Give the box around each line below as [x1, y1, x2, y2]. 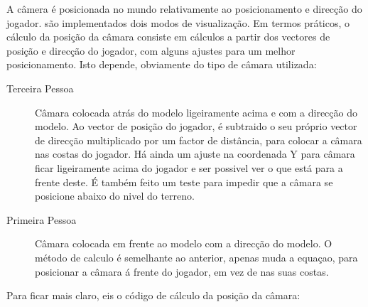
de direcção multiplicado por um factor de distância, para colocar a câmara [35, 132, 362, 147]
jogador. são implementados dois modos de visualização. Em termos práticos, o [6, 15, 350, 30]
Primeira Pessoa [6, 212, 77, 227]
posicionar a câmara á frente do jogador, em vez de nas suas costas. [35, 264, 329, 279]
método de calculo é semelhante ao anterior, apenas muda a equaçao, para [35, 249, 358, 264]
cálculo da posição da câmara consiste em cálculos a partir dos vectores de [6, 29, 330, 44]
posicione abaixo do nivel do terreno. [35, 188, 195, 203]
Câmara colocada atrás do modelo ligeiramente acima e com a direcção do [35, 104, 357, 119]
